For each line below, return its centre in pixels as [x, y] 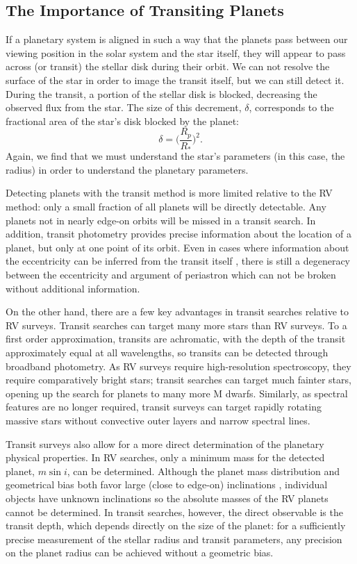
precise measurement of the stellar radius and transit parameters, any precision [174, 539]
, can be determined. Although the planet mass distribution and [204, 471]
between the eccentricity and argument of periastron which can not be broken [171, 275]
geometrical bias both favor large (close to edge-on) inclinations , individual [167, 484]
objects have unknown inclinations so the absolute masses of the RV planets [167, 498]
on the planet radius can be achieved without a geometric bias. [140, 553]
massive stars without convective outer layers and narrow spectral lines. [158, 420]
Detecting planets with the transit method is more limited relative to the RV [169, 193]
